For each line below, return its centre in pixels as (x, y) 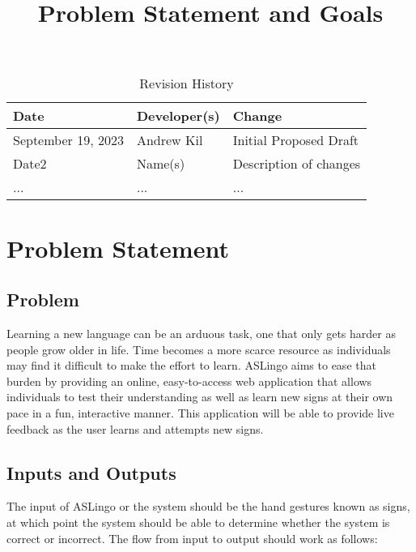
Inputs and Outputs (91, 472)
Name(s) (161, 164)
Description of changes (297, 164)
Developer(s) (178, 116)
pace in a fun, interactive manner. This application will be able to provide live (200, 412)
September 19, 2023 (68, 140)
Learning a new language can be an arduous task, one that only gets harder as (201, 333)
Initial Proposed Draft (296, 140)
